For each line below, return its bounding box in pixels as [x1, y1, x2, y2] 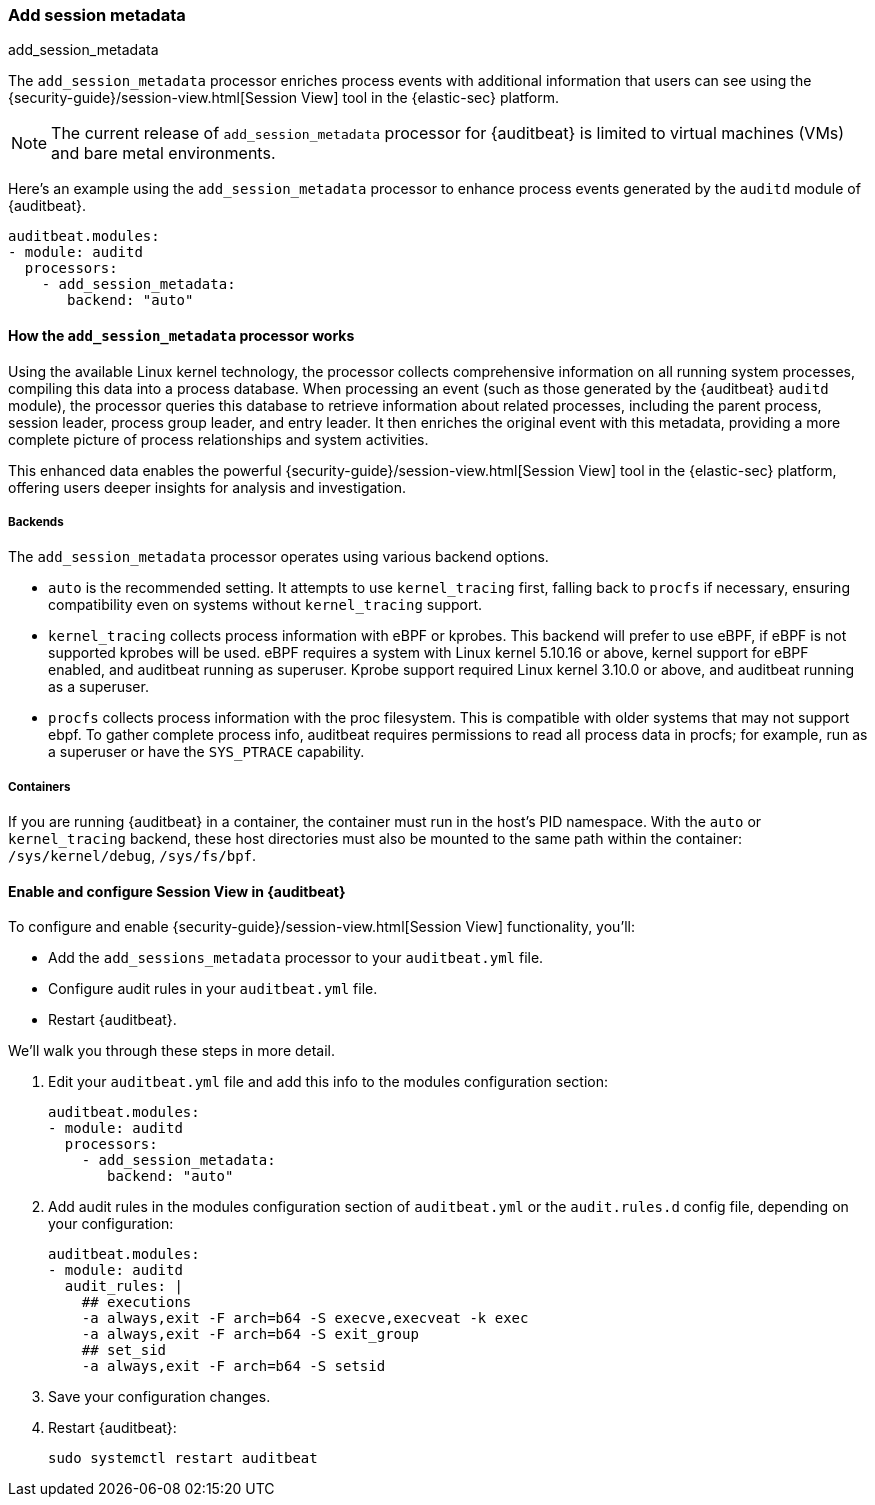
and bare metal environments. [51, 143, 276, 164]
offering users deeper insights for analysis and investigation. [8, 478, 407, 496]
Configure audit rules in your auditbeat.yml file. [48, 980, 378, 998]
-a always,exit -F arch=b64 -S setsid [81, 1358, 386, 1375]
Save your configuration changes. [48, 1388, 271, 1406]
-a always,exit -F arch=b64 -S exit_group [81, 1326, 419, 1343]
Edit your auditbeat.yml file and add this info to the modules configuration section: [48, 1073, 609, 1091]
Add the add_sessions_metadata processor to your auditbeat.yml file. [48, 949, 544, 967]
